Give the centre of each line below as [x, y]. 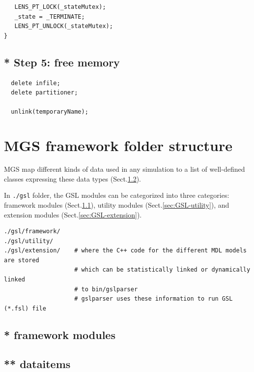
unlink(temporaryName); [50, 112]
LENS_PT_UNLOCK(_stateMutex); [64, 26]
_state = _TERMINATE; [50, 16]
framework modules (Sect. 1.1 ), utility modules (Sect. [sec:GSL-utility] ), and [117, 204]
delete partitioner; [44, 93]
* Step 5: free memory [62, 62]
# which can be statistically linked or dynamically [162, 270]
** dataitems [37, 363]
